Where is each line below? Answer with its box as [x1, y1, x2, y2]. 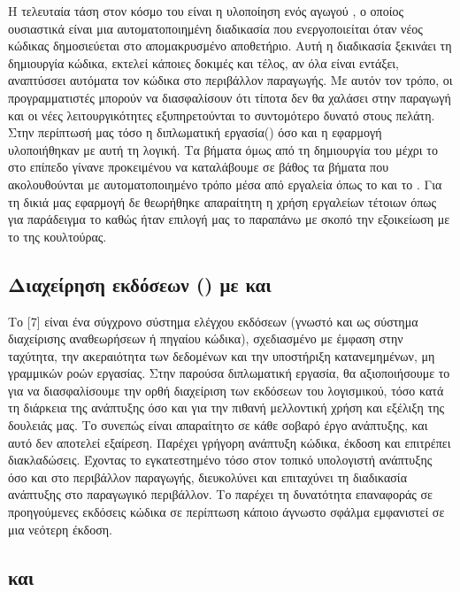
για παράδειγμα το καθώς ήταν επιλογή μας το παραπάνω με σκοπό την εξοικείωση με [8, 210, 450, 228]
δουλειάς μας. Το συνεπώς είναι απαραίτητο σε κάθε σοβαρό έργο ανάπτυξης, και [8, 416, 428, 434]
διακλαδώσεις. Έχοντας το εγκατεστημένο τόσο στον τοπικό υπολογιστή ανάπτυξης [8, 450, 433, 469]
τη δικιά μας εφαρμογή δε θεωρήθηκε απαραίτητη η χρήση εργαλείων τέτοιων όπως [8, 192, 437, 211]
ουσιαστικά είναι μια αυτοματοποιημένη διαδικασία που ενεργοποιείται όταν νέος [8, 19, 423, 37]
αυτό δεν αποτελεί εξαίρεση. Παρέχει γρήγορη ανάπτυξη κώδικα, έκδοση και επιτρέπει [8, 433, 451, 451]
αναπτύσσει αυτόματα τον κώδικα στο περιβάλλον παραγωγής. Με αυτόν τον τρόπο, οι [8, 71, 453, 89]
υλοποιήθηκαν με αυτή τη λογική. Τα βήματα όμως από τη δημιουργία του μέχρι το [8, 140, 438, 158]
